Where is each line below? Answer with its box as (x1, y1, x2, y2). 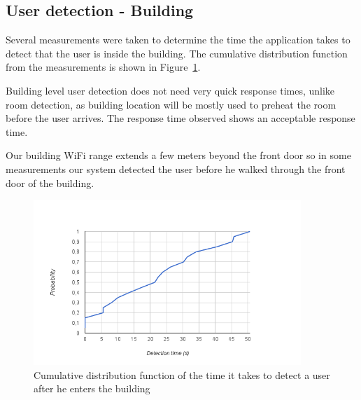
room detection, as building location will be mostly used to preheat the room (6, 97, 337, 111)
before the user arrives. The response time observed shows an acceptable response (6, 111, 355, 125)
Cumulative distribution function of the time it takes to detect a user (34, 367, 330, 382)
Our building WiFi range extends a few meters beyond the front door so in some (6, 148, 351, 163)
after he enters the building (34, 381, 150, 396)
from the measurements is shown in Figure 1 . (6, 60, 201, 74)
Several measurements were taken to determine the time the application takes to (6, 32, 351, 47)
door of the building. (6, 175, 94, 190)
